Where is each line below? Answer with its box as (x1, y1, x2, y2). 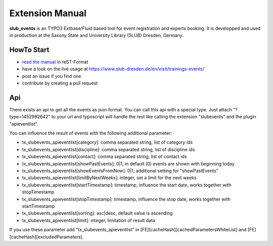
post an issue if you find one (22, 73, 81, 79)
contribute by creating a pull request (22, 80, 98, 86)
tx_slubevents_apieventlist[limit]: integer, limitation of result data (22, 217, 155, 223)
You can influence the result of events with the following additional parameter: (9, 130, 172, 136)
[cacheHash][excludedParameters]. (9, 233, 84, 240)
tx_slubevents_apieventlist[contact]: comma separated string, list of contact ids (22, 153, 187, 159)
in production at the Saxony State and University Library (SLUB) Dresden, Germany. (9, 32, 184, 38)
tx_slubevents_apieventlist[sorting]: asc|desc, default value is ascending (22, 210, 173, 216)
